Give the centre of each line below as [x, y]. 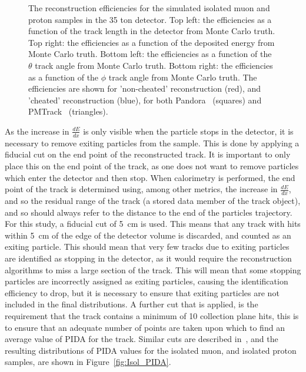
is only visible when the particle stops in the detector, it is [188, 131]
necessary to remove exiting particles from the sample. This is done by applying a [152, 143]
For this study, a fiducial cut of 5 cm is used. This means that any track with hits [153, 224]
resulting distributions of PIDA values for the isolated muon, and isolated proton [151, 350]
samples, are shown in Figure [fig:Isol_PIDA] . [88, 362]
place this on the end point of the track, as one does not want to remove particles [152, 165]
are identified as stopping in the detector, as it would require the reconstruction [148, 258]
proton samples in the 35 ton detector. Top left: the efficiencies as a [150, 19]
